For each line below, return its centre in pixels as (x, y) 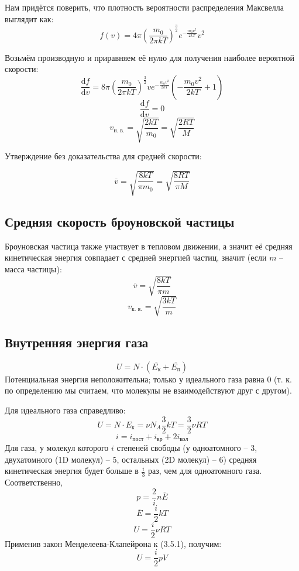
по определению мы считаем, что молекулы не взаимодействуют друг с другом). (148, 390)
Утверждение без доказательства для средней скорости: (103, 156)
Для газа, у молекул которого (57, 448)
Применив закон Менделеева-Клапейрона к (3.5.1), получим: (113, 543)
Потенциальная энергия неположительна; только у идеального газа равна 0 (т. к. (148, 379)
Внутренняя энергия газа (77, 342)
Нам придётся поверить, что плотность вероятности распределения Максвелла (145, 7)
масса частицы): (33, 269)
